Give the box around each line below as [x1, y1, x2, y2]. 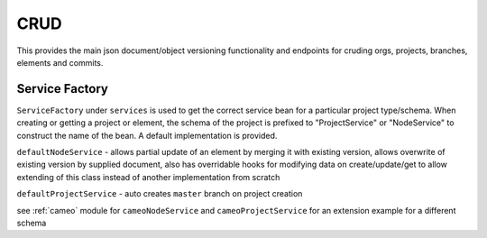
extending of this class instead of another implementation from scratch [16, 171, 280, 182]
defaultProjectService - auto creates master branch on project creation [16, 188, 303, 199]
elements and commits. [16, 57, 104, 68]
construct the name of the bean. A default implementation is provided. [16, 130, 278, 141]
